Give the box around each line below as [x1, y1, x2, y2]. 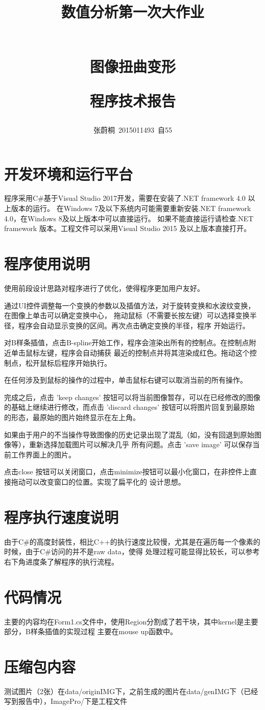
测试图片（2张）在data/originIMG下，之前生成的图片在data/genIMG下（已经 [4, 685, 258, 696]
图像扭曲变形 [89, 55, 176, 76]
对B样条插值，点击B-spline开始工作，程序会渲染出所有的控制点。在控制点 [4, 337, 249, 348]
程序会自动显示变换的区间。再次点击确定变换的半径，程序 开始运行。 [18, 320, 250, 330]
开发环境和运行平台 [4, 163, 133, 184]
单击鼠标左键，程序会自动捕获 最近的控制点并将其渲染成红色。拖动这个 [11, 347, 250, 358]
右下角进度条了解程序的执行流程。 [4, 556, 118, 567]
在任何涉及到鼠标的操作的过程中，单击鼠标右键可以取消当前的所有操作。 [4, 374, 247, 385]
